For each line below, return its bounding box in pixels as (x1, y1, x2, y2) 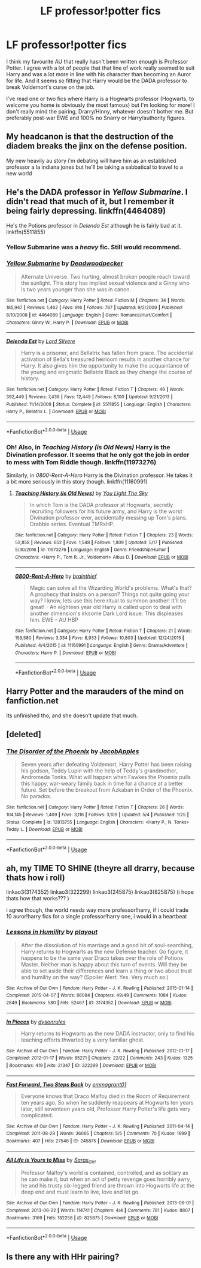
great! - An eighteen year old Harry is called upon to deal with (29, 603, 182, 610)
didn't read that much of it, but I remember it (6, 196, 175, 207)
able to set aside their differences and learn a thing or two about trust (20, 967, 193, 974)
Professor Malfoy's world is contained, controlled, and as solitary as (20, 1169, 188, 1177)
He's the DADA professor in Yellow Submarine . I (6, 187, 188, 198)
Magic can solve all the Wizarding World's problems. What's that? (29, 584, 192, 591)
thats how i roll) (6, 873, 66, 883)
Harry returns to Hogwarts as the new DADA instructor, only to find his (20, 1030, 194, 1037)
